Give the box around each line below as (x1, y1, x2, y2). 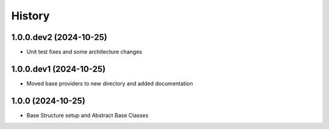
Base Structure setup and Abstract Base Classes (26, 111, 149, 119)
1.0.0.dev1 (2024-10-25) (11, 64, 106, 74)
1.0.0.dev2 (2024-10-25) (11, 32, 108, 42)
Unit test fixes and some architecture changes (26, 48, 143, 56)
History (11, 9, 50, 22)
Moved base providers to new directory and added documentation (26, 79, 193, 87)
